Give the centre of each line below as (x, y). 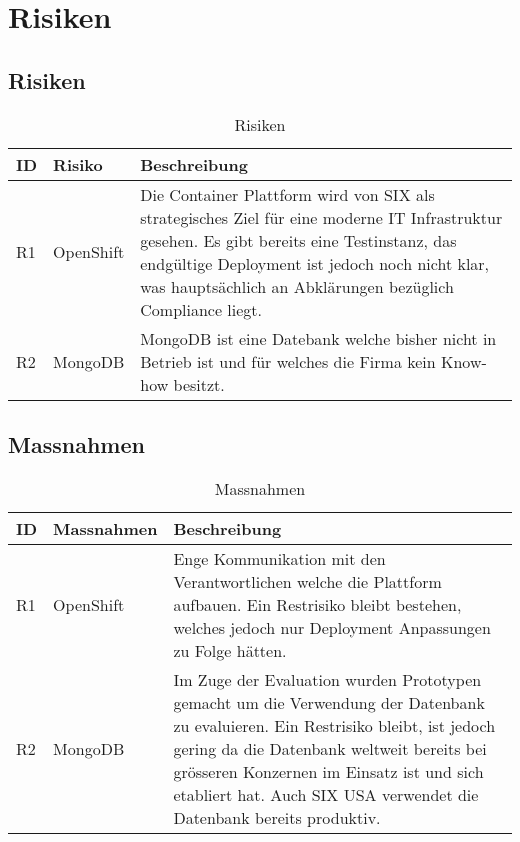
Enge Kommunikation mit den (279, 558)
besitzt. (199, 384)
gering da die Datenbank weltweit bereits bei (330, 748)
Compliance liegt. (201, 309)
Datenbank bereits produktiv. (277, 817)
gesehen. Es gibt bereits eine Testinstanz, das (298, 240)
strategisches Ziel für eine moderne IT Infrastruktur (321, 217)
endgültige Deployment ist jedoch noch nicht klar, (315, 263)
